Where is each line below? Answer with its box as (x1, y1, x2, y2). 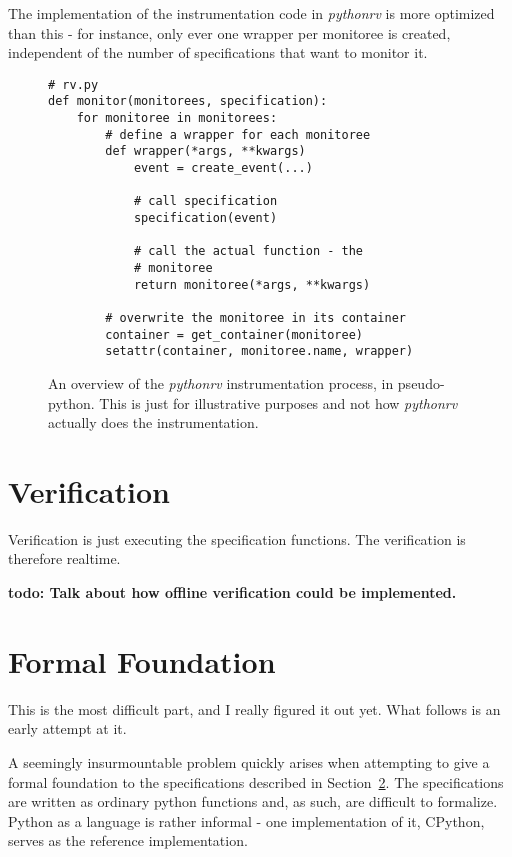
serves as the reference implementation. (8, 830, 248, 851)
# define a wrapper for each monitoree (105, 127, 371, 142)
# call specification (133, 194, 278, 209)
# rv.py (48, 77, 99, 92)
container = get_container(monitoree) (105, 327, 363, 342)
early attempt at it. (8, 718, 127, 739)
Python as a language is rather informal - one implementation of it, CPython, (8, 810, 485, 831)
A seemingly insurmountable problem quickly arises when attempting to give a (8, 751, 490, 772)
